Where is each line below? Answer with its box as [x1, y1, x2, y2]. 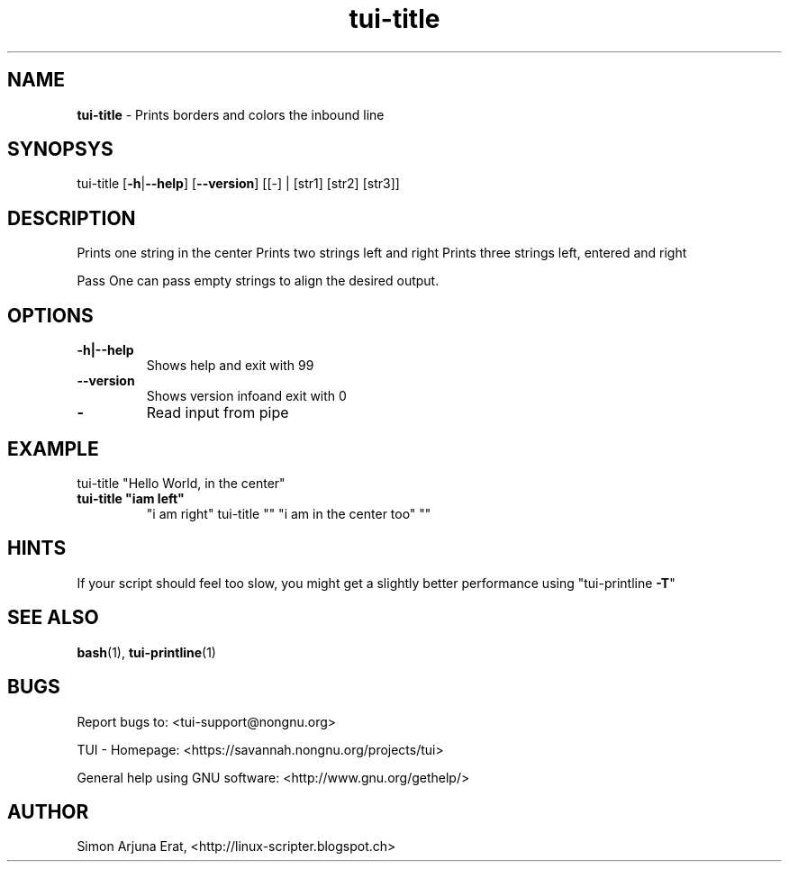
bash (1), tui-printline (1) [77, 644, 216, 660]
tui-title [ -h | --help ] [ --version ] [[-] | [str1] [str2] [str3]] [77, 176, 400, 192]
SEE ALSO [7, 606, 99, 629]
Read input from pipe [146, 403, 289, 422]
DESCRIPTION [7, 206, 136, 230]
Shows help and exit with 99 [146, 358, 314, 374]
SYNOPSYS [7, 138, 113, 161]
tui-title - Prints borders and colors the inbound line [77, 106, 385, 122]
